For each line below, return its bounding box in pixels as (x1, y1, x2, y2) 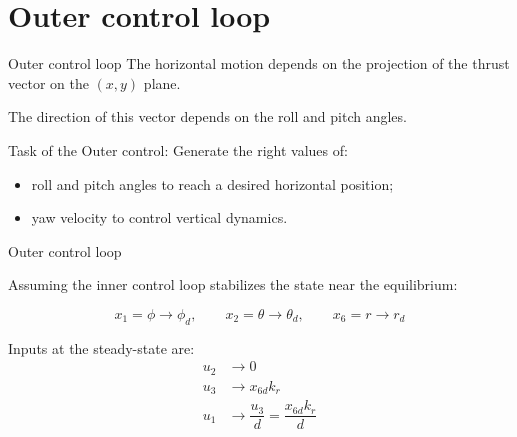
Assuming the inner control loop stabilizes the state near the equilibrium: (8, 274, 458, 295)
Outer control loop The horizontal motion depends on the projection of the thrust (8, 53, 510, 74)
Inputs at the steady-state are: (8, 337, 195, 358)
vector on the (8, 72, 89, 93)
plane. (143, 72, 181, 93)
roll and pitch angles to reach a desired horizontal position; (31, 173, 394, 194)
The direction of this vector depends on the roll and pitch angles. (8, 106, 407, 127)
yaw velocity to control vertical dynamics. (31, 207, 288, 228)
